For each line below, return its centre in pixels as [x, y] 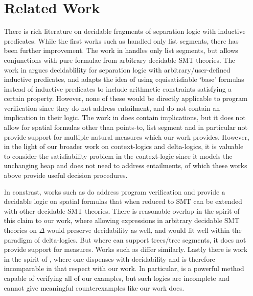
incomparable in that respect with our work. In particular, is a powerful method [124, 268]
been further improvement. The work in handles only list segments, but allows [121, 50]
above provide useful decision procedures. [66, 175]
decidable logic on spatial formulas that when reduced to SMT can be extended [123, 201]
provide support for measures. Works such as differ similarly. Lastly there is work [126, 249]
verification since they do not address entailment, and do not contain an [112, 108]
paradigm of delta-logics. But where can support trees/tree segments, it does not [125, 239]
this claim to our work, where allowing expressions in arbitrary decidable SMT [122, 220]
